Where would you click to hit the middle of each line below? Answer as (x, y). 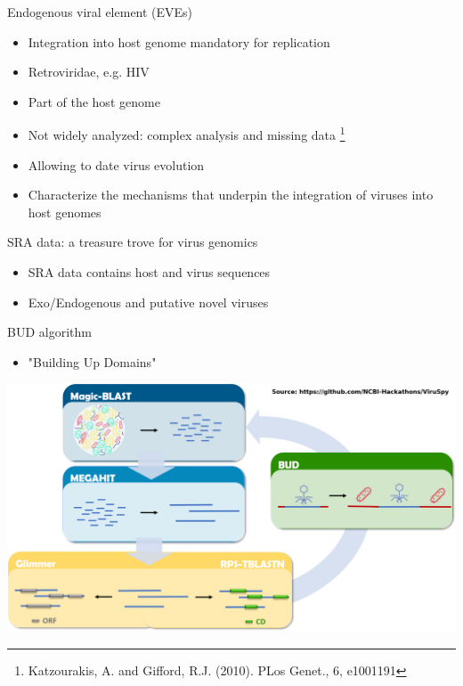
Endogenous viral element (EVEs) (100, 12)
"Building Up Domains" (92, 361)
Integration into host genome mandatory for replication (179, 41)
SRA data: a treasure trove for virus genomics (133, 242)
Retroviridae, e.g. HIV (89, 72)
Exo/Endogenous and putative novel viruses (148, 302)
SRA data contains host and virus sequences (149, 272)
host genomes (65, 212)
